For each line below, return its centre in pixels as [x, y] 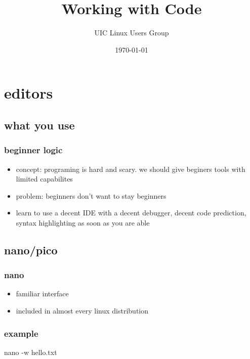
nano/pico [31, 250]
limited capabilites [44, 179]
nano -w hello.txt [31, 352]
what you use [39, 125]
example [21, 333]
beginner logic [33, 150]
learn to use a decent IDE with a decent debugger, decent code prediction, [131, 213]
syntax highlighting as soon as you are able [83, 222]
